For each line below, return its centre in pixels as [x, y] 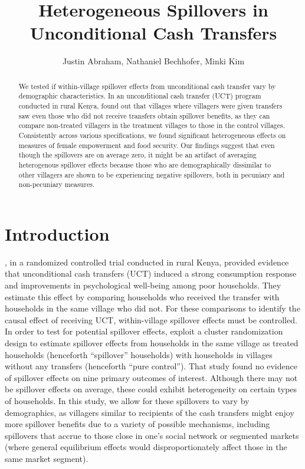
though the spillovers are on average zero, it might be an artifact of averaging [137, 155]
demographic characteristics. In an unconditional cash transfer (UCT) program [140, 96]
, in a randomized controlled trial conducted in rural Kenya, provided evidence [147, 262]
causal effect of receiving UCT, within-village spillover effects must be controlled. [151, 319]
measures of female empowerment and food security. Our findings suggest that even [147, 145]
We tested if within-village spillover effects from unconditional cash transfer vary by [147, 86]
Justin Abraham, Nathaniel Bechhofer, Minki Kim [153, 61]
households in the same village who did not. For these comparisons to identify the [152, 308]
